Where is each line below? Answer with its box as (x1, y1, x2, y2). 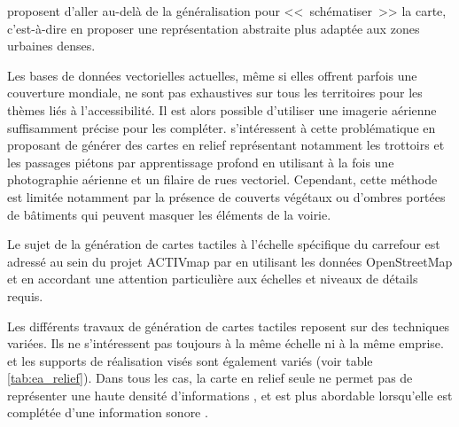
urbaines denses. (7, 36, 96, 55)
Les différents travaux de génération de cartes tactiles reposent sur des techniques (7, 316, 450, 335)
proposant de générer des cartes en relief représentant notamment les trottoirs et (7, 136, 445, 154)
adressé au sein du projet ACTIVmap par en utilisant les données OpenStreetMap (7, 252, 453, 270)
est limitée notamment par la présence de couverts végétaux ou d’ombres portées (7, 187, 446, 206)
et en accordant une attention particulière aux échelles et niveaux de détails (7, 269, 418, 288)
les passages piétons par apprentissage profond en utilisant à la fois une (7, 152, 394, 171)
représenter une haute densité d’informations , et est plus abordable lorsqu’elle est (7, 385, 453, 404)
